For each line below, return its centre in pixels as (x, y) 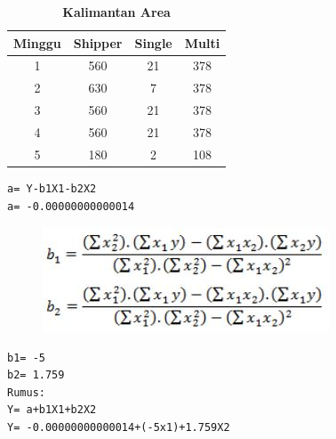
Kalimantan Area (116, 12)
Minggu (37, 42)
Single (153, 42)
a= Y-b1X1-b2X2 (52, 188)
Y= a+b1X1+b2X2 (52, 410)
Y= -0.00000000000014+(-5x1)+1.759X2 (119, 428)
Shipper (98, 42)
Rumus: (26, 392)
